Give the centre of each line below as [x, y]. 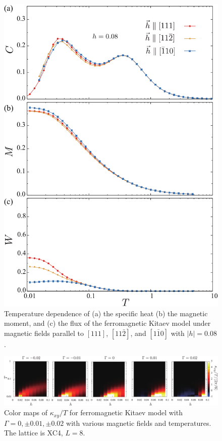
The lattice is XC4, [34, 433]
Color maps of [26, 412]
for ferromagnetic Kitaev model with [126, 412]
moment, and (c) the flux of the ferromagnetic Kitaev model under [107, 323]
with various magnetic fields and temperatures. [139, 423]
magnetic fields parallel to [44, 333]
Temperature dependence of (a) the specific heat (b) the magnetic [106, 313]
